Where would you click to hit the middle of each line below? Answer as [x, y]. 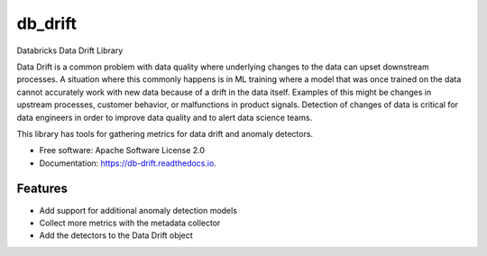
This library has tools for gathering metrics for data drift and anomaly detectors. [165, 133]
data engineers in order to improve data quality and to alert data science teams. [165, 117]
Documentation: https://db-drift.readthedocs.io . [128, 163]
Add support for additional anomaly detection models [138, 210]
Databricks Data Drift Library [70, 50]
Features [42, 189]
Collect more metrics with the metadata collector [130, 223]
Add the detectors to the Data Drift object [116, 235]
